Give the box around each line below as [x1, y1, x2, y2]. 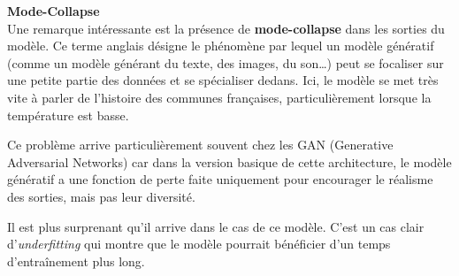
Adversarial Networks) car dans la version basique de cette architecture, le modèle [7, 152, 452, 171]
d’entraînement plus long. [7, 251, 145, 270]
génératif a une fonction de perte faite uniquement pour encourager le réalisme [7, 170, 433, 188]
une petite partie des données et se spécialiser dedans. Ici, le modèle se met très [7, 71, 439, 89]
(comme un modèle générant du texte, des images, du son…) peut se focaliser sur [7, 53, 444, 72]
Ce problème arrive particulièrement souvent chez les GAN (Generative [7, 135, 394, 154]
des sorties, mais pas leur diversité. [7, 187, 195, 205]
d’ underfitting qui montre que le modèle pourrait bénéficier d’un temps [7, 234, 391, 253]
